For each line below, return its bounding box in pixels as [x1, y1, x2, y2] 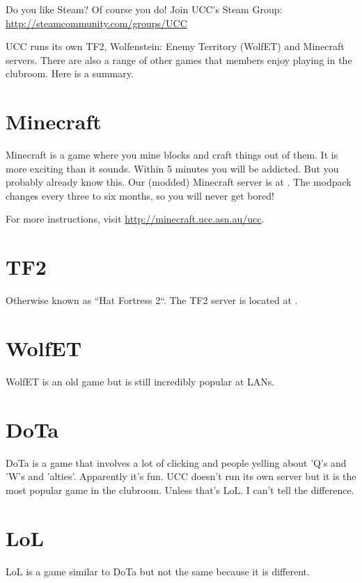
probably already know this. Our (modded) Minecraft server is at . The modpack [6, 175, 352, 189]
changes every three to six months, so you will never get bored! [6, 188, 274, 202]
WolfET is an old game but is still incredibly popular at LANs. [6, 374, 275, 388]
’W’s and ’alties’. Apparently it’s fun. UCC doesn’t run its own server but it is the [6, 469, 356, 484]
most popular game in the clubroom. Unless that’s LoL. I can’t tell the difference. [6, 482, 354, 497]
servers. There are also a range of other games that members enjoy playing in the [6, 52, 352, 67]
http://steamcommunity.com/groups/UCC [6, 15, 187, 30]
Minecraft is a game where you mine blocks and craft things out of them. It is [6, 147, 338, 162]
